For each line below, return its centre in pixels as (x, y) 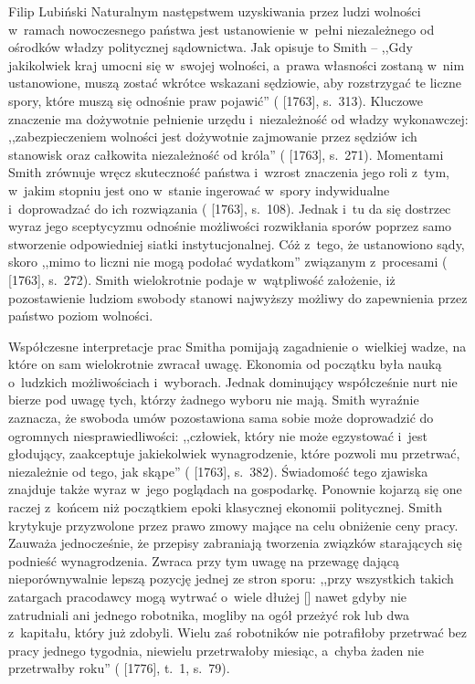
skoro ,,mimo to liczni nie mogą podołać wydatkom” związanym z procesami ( (228, 262)
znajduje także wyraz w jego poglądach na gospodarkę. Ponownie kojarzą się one (235, 489)
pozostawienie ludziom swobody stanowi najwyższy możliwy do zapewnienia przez (238, 297)
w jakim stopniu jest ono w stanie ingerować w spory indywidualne (199, 189)
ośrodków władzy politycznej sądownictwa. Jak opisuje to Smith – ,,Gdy (211, 47)
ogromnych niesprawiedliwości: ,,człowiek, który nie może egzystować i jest (218, 435)
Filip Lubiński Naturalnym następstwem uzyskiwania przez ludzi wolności (215, 11)
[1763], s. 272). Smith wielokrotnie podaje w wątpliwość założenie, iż (202, 279)
